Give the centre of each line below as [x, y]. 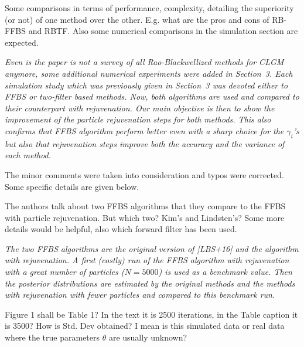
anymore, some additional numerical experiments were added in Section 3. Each [149, 73]
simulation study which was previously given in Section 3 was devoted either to [146, 85]
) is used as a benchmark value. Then [225, 272]
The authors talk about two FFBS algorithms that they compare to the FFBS [145, 206]
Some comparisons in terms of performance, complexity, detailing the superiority [149, 8]
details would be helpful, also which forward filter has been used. [121, 229]
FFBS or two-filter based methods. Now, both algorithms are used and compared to [152, 96]
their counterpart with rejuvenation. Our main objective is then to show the [140, 108]
